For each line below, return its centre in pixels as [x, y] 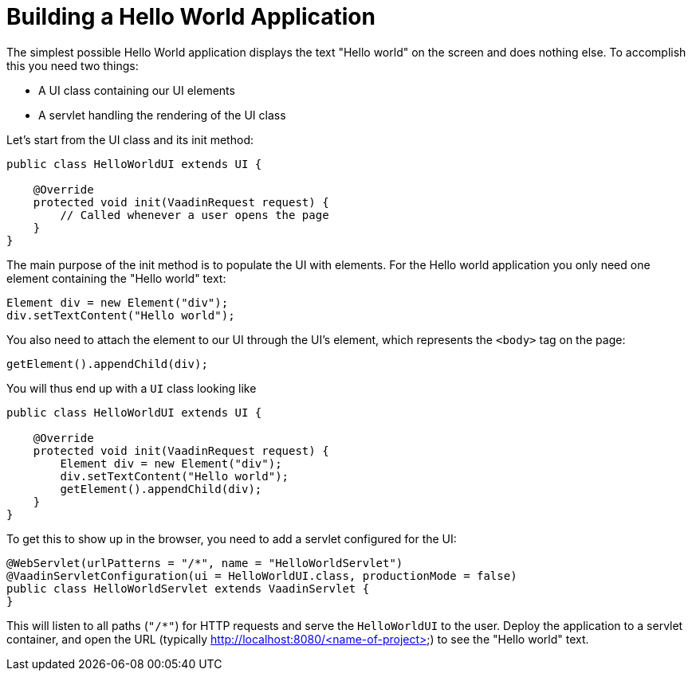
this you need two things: [73, 65]
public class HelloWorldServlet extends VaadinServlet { [188, 588]
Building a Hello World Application [191, 17]
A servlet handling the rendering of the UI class [162, 115]
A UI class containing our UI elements [137, 90]
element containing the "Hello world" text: [116, 278]
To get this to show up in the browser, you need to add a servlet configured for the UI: [232, 538]
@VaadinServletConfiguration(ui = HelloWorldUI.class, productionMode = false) [262, 575]
